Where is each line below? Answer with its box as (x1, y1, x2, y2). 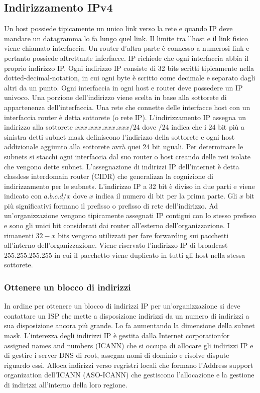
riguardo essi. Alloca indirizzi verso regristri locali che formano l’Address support (4, 359, 253, 370)
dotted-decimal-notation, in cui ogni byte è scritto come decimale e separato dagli (4, 72, 255, 83)
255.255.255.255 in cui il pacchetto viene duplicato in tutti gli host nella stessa (4, 249, 245, 260)
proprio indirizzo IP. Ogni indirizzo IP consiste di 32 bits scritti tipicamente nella (4, 62, 254, 73)
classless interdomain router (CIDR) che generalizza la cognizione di (4, 171, 213, 181)
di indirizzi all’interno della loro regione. (4, 379, 127, 390)
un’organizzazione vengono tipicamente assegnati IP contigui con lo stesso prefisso (4, 210, 256, 221)
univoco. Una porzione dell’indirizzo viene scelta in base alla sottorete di (4, 92, 227, 103)
